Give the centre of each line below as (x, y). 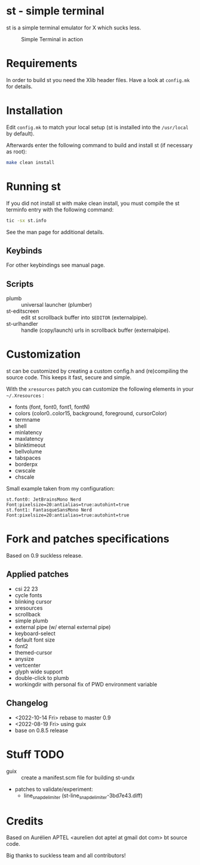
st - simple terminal (55, 11)
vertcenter (27, 665)
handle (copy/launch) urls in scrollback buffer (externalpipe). (96, 330)
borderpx (26, 464)
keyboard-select (35, 633)
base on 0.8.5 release (41, 730)
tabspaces (28, 458)
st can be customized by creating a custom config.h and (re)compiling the (97, 371)
